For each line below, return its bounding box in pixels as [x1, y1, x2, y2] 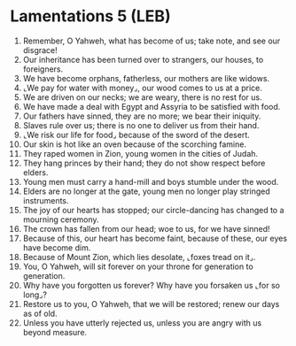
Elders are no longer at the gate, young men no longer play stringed [22, 186, 271, 196]
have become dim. [22, 242, 91, 253]
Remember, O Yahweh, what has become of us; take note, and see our [22, 35, 281, 46]
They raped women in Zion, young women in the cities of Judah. [22, 148, 259, 158]
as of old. [22, 308, 58, 319]
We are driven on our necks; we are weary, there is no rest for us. [22, 91, 262, 103]
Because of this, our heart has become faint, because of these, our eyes [22, 233, 287, 243]
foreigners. [22, 64, 64, 74]
